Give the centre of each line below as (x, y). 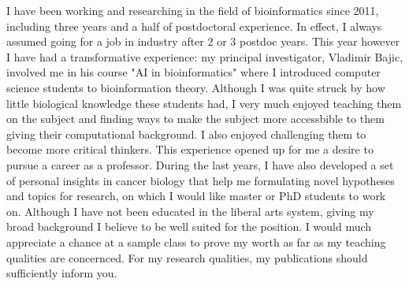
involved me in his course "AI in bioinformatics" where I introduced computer (193, 72)
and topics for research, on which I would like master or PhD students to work (196, 196)
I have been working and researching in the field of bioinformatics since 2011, (193, 10)
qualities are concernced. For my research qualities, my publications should (187, 257)
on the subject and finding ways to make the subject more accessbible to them (195, 119)
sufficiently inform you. (62, 273)
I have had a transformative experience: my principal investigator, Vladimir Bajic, (205, 56)
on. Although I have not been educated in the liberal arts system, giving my (190, 211)
